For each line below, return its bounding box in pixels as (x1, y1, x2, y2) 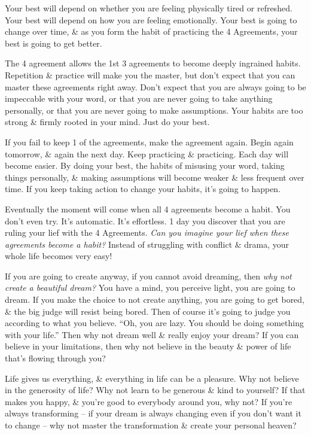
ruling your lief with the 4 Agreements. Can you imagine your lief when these (5, 226, 289, 239)
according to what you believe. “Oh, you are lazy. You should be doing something (5, 317, 304, 329)
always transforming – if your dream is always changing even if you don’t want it (5, 407, 301, 419)
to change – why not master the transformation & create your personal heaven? (5, 419, 297, 431)
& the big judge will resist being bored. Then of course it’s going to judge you (5, 305, 291, 317)
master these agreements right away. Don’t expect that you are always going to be (5, 80, 306, 93)
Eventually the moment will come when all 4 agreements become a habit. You (5, 202, 291, 215)
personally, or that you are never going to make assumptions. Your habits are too (5, 104, 303, 116)
